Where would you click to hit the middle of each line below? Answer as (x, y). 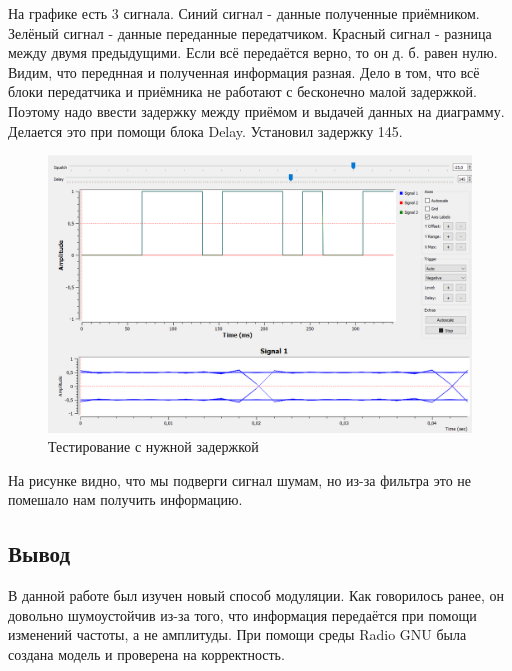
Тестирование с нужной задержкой (153, 446)
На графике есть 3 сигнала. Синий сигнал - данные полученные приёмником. (244, 13)
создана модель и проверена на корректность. (146, 653)
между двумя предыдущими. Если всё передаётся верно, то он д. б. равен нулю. (253, 52)
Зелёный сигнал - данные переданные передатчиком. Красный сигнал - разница (250, 32)
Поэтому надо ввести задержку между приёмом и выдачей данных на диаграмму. (256, 110)
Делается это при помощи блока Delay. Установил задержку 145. (205, 130)
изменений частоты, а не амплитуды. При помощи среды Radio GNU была (237, 634)
